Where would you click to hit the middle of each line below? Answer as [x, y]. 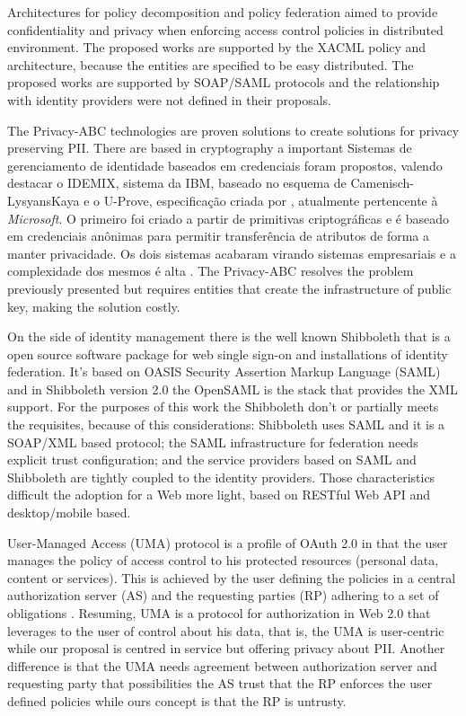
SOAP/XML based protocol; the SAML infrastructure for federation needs [213, 442]
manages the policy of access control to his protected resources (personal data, [223, 560]
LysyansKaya [44, 200]
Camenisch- [382, 183]
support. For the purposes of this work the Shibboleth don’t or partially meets [223, 407]
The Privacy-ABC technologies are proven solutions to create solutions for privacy [233, 130]
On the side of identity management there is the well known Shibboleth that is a [229, 336]
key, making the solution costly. [94, 306]
